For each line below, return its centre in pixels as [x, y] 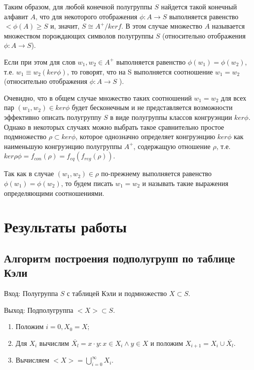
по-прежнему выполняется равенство [156, 173]
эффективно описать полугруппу [53, 117]
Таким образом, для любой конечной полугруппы [78, 6]
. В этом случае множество [162, 26]
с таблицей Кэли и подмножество [117, 293]
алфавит [16, 16]
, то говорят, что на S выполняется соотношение [140, 71]
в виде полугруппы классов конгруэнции [171, 117]
